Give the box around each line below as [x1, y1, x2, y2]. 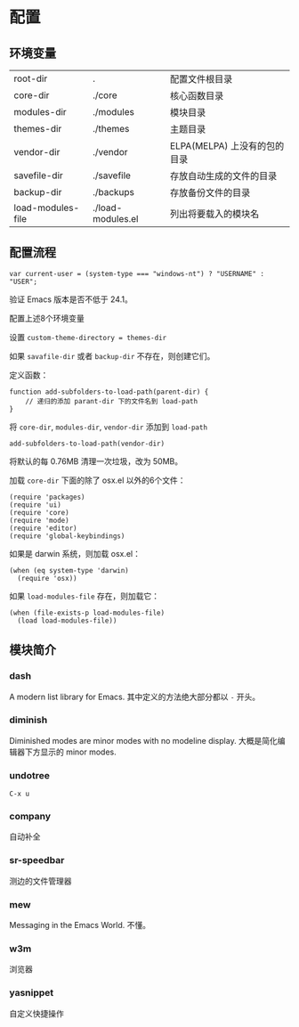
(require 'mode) [9, 516, 69, 525]
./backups [92, 186, 135, 198]
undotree [9, 769, 51, 781]
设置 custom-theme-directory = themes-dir [9, 331, 167, 342]
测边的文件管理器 [9, 876, 72, 886]
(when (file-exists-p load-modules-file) [9, 608, 166, 617]
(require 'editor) [9, 524, 77, 533]
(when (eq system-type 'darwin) [9, 566, 129, 575]
